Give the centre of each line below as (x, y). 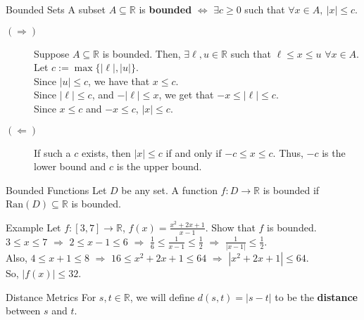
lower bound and (70, 166)
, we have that (119, 81)
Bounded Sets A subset (56, 9)
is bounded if (291, 190)
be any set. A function (169, 190)
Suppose (52, 53)
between (23, 311)
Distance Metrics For (51, 296)
